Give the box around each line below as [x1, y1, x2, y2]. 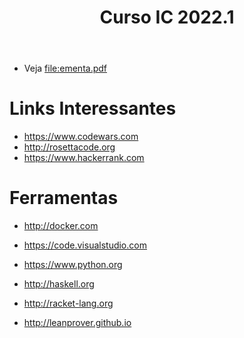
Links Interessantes [9, 97, 177, 120]
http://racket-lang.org [23, 297, 114, 310]
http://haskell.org [23, 278, 95, 290]
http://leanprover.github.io [23, 317, 132, 329]
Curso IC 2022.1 [99, 6, 235, 29]
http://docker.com [23, 220, 99, 232]
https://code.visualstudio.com [23, 239, 147, 251]
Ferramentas [9, 187, 119, 210]
